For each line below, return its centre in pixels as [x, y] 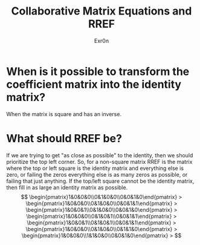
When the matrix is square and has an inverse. [64, 114]
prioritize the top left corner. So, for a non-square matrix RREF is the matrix [99, 162]
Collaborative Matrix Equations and [102, 11]
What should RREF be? [64, 138]
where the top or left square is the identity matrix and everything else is [95, 168]
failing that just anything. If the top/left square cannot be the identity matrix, [100, 181]
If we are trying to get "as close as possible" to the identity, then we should [100, 155]
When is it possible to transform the [98, 71]
